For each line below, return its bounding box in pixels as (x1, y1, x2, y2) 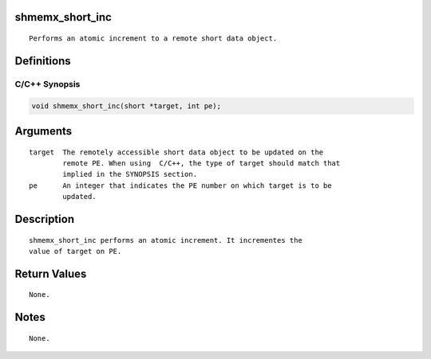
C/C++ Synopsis (14, 78, 81, 89)
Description (14, 212, 75, 226)
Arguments (14, 124, 73, 138)
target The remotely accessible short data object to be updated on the (29, 147, 324, 157)
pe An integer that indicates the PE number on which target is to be (29, 181, 332, 190)
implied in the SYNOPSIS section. (62, 170, 198, 179)
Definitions (14, 54, 71, 68)
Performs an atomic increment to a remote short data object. (29, 34, 278, 43)
